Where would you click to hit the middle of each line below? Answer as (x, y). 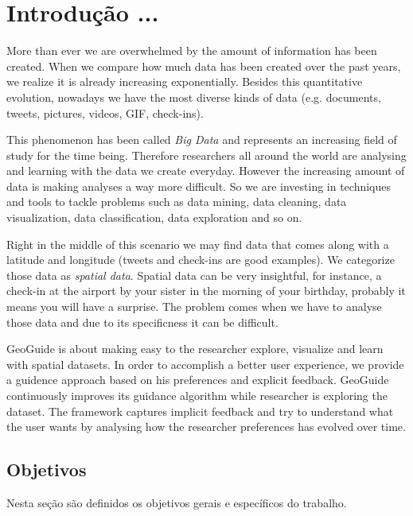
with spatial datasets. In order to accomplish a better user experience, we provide (205, 364)
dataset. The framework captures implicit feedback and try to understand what (200, 411)
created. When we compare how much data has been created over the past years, (204, 66)
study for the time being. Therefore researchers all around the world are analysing (206, 155)
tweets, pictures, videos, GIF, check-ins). (105, 113)
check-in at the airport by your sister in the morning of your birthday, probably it (206, 291)
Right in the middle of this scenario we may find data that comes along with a (198, 244)
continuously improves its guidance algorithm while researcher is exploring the (197, 395)
